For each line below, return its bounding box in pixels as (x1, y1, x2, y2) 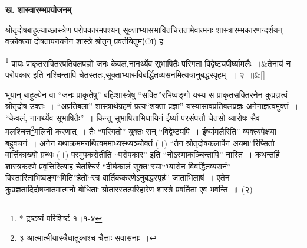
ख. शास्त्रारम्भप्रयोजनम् (5, 4, 72, 15)
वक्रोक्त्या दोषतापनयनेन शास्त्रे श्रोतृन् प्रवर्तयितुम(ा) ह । (5, 35, 173, 47)
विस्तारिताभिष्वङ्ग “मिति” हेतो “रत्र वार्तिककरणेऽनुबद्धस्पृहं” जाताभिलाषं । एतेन (5, 171, 230, 184)
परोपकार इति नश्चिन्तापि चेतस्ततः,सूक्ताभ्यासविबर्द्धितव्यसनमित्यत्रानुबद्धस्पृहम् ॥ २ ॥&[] (5, 68, 265, 81)
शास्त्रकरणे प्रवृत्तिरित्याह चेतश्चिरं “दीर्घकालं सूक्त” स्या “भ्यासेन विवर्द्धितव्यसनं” (5, 159, 231, 172)
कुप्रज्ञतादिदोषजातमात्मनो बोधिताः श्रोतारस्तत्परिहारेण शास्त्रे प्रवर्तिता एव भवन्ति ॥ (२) (5, 183, 253, 195)
